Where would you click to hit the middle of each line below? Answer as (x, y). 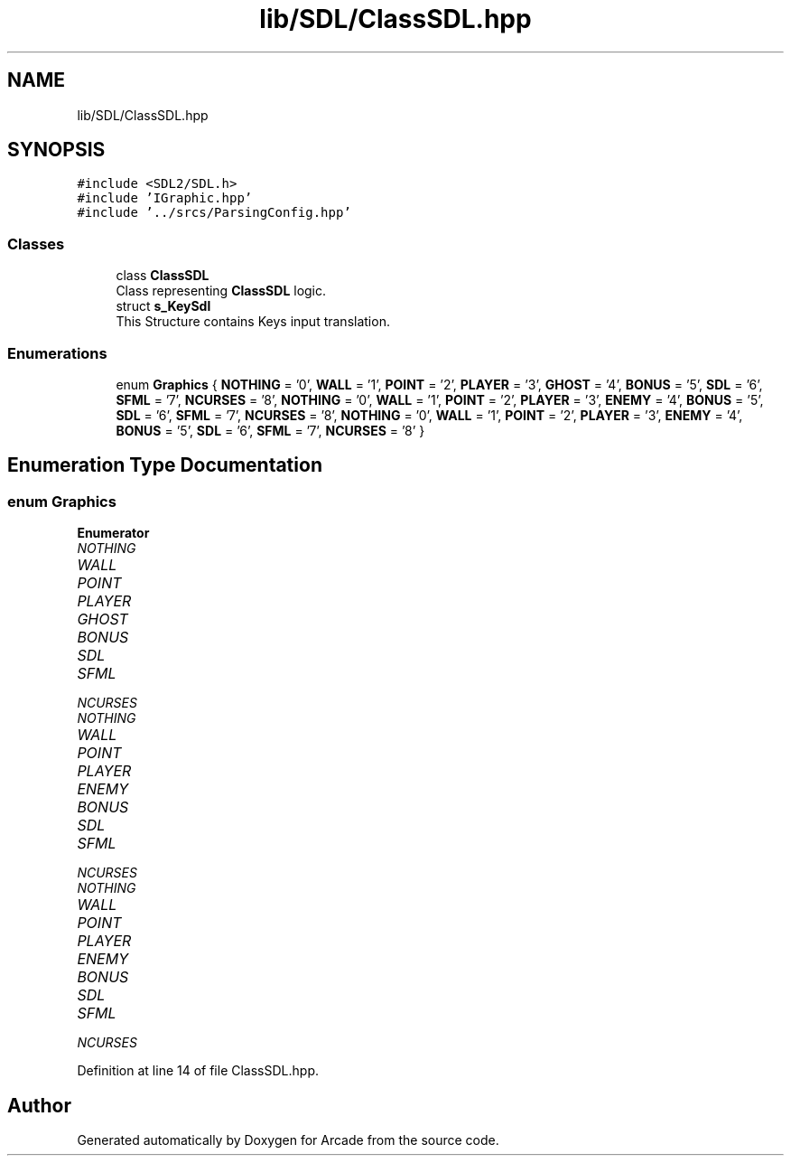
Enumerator (113, 533)
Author (39, 1105)
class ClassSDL (163, 276)
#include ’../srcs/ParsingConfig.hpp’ (214, 213)
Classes (36, 244)
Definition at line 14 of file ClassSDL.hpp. (198, 1071)
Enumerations (57, 353)
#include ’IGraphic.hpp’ (165, 198)
